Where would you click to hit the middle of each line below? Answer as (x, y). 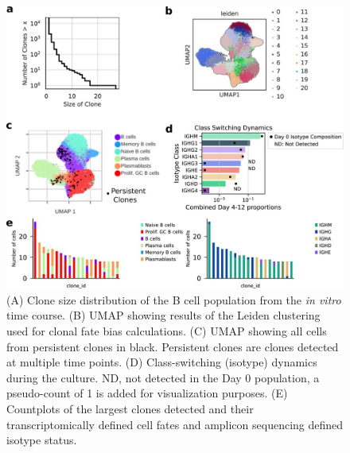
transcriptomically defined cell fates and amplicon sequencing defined (175, 424)
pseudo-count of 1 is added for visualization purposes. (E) (147, 393)
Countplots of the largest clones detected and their (130, 409)
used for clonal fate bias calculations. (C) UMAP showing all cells (167, 331)
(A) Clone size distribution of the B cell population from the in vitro (174, 299)
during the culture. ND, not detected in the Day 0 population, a (163, 377)
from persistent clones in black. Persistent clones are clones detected (173, 346)
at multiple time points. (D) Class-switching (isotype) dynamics (162, 362)
